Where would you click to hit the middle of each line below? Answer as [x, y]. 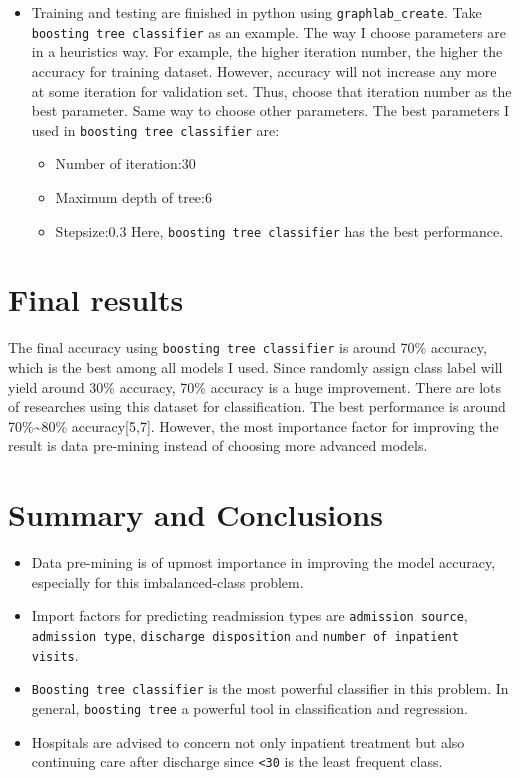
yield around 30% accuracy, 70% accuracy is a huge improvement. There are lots [255, 386]
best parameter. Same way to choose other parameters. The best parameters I [270, 110]
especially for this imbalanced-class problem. [167, 581]
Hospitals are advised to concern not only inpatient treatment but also [248, 741]
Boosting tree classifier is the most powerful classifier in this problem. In [270, 688]
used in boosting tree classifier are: [155, 129]
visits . [55, 654]
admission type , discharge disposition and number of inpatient [245, 634]
